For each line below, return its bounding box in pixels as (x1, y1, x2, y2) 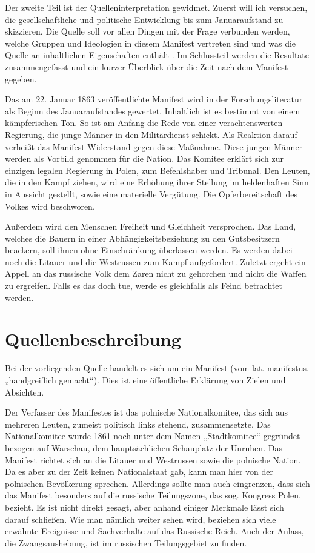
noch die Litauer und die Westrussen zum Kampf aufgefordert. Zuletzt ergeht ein (5, 255, 306, 268)
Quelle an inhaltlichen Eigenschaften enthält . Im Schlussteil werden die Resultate (5, 48, 310, 61)
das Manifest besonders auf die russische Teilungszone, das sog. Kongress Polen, (5, 489, 301, 502)
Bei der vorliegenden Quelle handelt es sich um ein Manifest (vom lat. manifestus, (5, 362, 309, 374)
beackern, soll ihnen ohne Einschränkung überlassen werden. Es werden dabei (5, 243, 293, 256)
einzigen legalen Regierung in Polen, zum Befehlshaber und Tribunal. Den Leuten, (5, 164, 310, 176)
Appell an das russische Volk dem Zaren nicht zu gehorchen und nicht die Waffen (5, 267, 307, 280)
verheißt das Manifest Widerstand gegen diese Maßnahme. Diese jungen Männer (5, 140, 303, 153)
